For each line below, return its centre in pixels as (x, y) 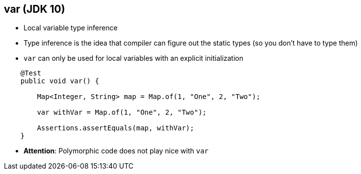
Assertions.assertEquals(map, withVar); (116, 128)
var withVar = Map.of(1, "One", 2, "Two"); (122, 112)
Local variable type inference (71, 28)
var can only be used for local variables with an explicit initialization (133, 58)
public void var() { (60, 81)
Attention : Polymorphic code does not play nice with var (116, 151)
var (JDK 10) (35, 9)
